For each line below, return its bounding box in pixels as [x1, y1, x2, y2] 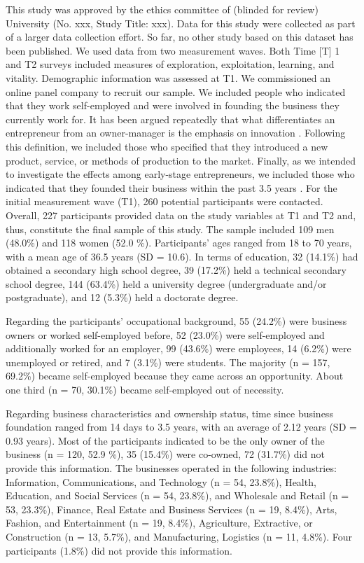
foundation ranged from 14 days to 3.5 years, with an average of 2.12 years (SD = [6, 419, 357, 434]
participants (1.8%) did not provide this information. [6, 543, 232, 557]
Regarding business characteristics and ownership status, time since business [6, 405, 333, 420]
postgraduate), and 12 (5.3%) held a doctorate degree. [6, 290, 239, 305]
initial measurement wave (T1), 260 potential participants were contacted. [6, 194, 323, 209]
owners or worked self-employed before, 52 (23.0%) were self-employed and [6, 327, 325, 342]
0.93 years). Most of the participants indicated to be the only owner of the [6, 433, 325, 447]
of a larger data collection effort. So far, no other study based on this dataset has [6, 29, 353, 44]
